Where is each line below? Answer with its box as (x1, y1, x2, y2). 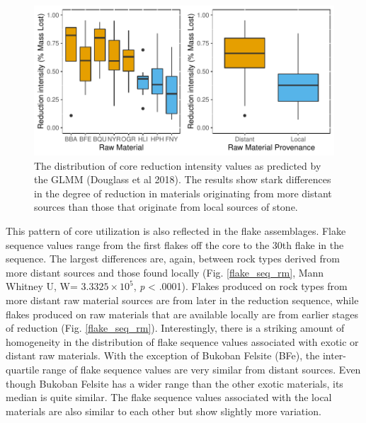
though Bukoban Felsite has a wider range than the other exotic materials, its (6, 376, 343, 390)
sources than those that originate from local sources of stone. (34, 199, 298, 214)
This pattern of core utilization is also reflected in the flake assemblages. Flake (6, 223, 346, 238)
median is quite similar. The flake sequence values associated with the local (6, 390, 332, 405)
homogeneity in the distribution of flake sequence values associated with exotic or (6, 334, 359, 349)
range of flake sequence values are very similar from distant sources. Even (42, 361, 361, 376)
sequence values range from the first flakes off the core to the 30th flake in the (6, 237, 344, 252)
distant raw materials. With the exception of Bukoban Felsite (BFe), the (6, 348, 320, 363)
